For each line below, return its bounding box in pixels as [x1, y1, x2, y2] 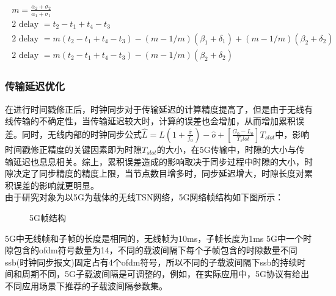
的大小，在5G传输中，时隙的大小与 [156, 143, 296, 155]
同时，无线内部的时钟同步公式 [21, 127, 142, 140]
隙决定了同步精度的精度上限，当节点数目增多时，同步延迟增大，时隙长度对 [5, 167, 304, 180]
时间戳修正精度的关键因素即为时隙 [5, 143, 142, 155]
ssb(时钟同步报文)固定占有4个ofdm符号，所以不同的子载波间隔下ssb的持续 [5, 255, 298, 268]
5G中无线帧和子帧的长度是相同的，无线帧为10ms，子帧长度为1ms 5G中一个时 [5, 231, 312, 244]
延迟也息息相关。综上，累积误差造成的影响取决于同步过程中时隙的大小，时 [13, 155, 313, 167]
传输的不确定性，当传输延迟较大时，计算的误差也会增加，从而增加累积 [13, 115, 296, 127]
